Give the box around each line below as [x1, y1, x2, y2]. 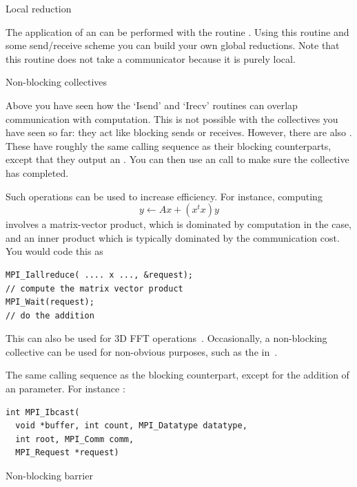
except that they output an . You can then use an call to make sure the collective [6, 152, 349, 166]
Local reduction [6, 1, 72, 15]
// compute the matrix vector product [6, 283, 183, 294]
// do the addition [6, 310, 94, 321]
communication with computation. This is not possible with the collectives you [6, 111, 338, 126]
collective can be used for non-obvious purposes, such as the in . [6, 344, 278, 359]
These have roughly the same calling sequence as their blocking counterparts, [6, 138, 331, 153]
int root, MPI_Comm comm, [15, 434, 134, 444]
